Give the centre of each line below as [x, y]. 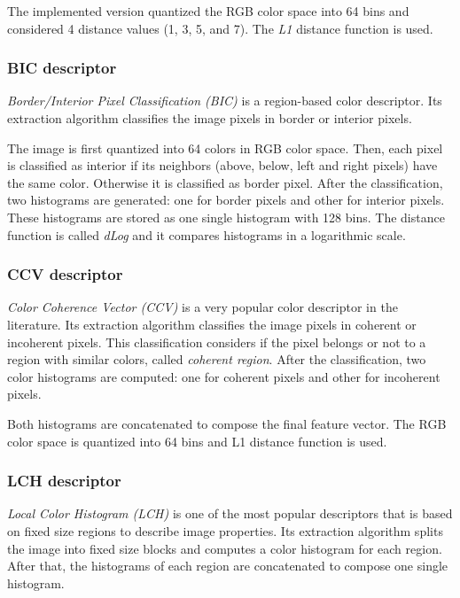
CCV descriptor [65, 274]
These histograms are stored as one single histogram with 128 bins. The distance [226, 217]
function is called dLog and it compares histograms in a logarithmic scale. [207, 234]
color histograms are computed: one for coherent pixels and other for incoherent [224, 376]
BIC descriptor [62, 68]
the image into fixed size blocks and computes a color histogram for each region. [225, 548]
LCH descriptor [64, 481]
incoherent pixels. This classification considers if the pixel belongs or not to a [217, 342]
